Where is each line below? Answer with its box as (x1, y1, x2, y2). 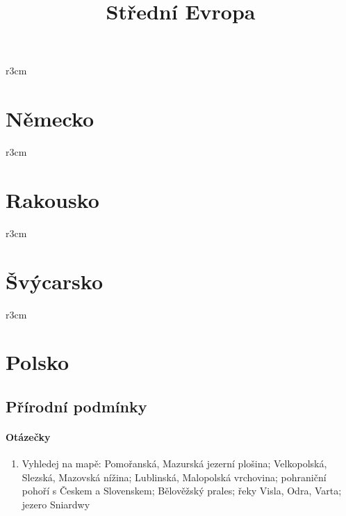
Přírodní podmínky (6, 395, 147, 417)
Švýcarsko (6, 266, 104, 295)
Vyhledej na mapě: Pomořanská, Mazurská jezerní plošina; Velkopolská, (22, 456, 327, 471)
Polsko (6, 348, 69, 376)
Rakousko (6, 185, 99, 213)
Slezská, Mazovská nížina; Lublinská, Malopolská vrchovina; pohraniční (22, 469, 327, 484)
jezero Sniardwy (22, 497, 90, 511)
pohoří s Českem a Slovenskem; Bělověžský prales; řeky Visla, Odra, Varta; (22, 483, 342, 498)
